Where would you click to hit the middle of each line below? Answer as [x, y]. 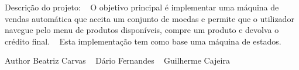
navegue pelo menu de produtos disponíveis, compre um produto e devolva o [142, 30]
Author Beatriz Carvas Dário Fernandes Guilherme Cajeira [117, 60]
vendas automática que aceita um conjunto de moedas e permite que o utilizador [149, 18]
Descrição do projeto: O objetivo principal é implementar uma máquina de [142, 7]
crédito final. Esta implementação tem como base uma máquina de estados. [143, 41]
